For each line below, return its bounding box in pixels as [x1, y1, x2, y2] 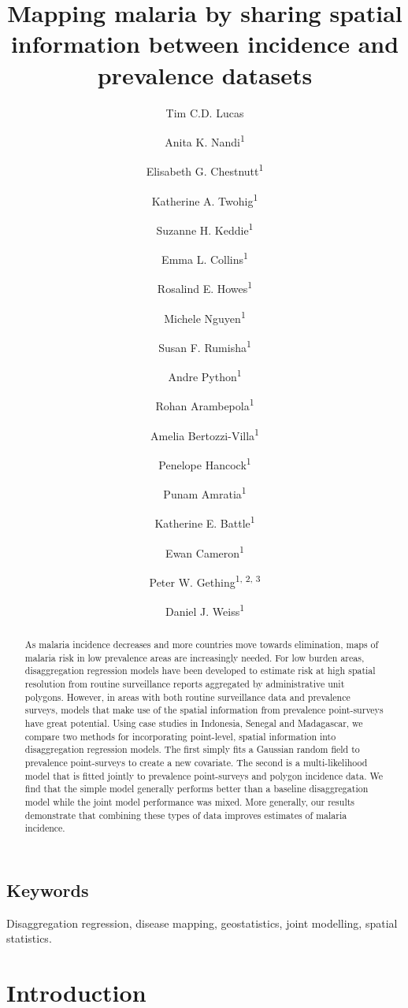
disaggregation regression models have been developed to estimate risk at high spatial [24, 664, 376, 677]
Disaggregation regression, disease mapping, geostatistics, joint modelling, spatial [6, 914, 398, 931]
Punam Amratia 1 [163, 484, 247, 502]
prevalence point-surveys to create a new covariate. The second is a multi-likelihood [24, 756, 368, 769]
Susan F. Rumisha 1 [158, 336, 251, 355]
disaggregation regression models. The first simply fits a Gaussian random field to [24, 743, 360, 756]
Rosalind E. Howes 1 [157, 278, 253, 296]
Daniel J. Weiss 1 [165, 601, 245, 619]
